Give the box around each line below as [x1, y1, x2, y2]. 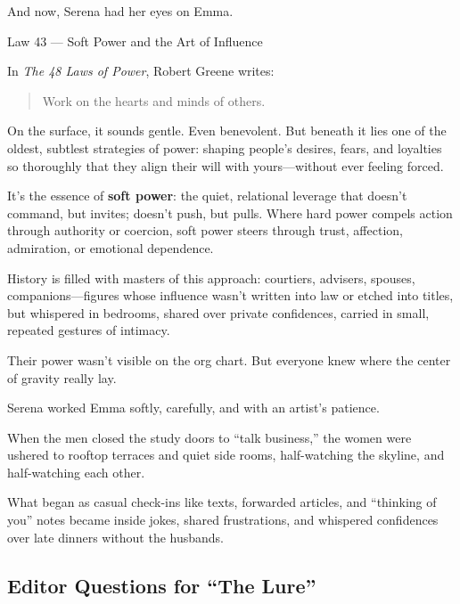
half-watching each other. [7, 462, 145, 481]
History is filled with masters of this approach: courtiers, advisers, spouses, [7, 268, 415, 287]
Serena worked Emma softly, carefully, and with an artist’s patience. [7, 398, 380, 417]
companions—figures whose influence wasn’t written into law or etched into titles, [7, 286, 454, 305]
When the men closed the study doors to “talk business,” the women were [7, 428, 412, 446]
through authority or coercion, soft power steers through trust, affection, [7, 221, 403, 240]
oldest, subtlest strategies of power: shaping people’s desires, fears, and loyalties [7, 138, 442, 157]
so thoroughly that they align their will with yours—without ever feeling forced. [7, 156, 444, 175]
